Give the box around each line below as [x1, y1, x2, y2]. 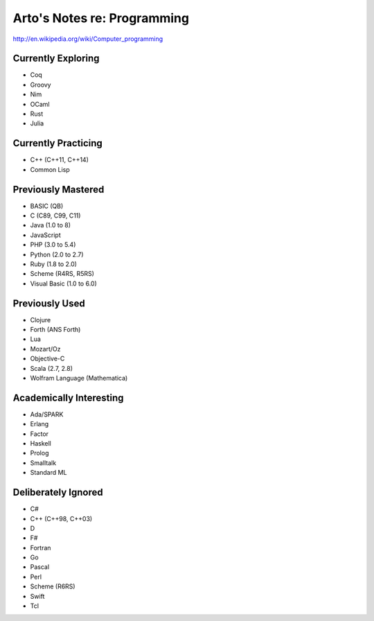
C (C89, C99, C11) [30, 211, 81, 220]
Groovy [30, 80, 51, 89]
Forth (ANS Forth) [30, 326, 81, 334]
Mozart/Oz [30, 344, 61, 353]
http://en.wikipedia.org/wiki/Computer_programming [12, 35, 163, 43]
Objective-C [30, 354, 65, 363]
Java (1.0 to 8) [30, 221, 71, 229]
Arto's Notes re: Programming [12, 10, 190, 26]
